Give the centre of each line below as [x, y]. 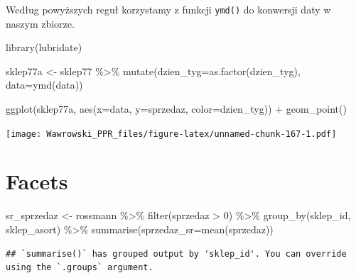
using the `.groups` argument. [80, 268]
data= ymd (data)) [44, 85]
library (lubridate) [44, 47]
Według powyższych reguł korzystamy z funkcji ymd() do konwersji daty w [168, 9]
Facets [37, 181]
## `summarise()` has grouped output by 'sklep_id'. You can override [176, 254]
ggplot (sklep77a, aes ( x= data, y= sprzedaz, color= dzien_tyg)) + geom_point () [176, 109]
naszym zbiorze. [40, 23]
